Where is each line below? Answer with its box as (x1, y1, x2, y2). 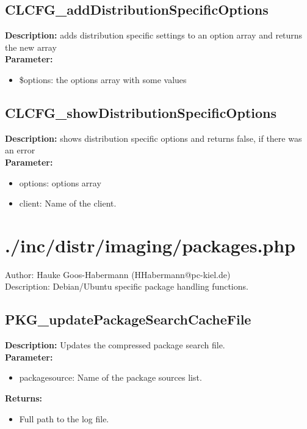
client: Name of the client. (19, 197, 117, 210)
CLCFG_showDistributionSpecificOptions (5, 103, 277, 122)
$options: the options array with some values (19, 73, 187, 86)
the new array (5, 40, 57, 53)
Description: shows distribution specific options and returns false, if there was (5, 131, 302, 144)
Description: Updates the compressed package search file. (5, 339, 225, 351)
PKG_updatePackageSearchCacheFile (5, 310, 251, 329)
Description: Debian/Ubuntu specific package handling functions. (5, 280, 248, 293)
